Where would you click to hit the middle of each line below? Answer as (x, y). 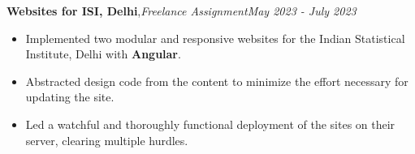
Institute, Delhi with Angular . (103, 54)
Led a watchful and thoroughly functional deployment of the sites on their (210, 124)
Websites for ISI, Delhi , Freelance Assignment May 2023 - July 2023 (182, 11)
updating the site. (70, 97)
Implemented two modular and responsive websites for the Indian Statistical (215, 38)
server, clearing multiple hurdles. (107, 140)
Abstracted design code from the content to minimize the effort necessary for (217, 81)
